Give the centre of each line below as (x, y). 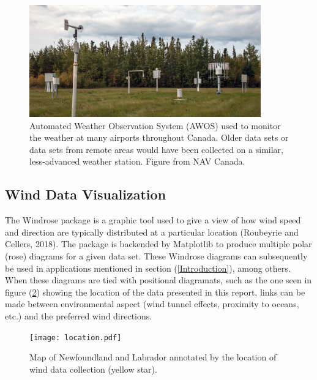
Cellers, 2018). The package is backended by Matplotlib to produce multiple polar (158, 244)
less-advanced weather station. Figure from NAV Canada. (137, 161)
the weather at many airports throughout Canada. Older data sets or (159, 137)
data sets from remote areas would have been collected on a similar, (156, 149)
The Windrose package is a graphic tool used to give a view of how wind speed (153, 220)
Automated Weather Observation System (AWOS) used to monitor (155, 125)
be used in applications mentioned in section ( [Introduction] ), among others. (148, 268)
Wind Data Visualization (86, 194)
